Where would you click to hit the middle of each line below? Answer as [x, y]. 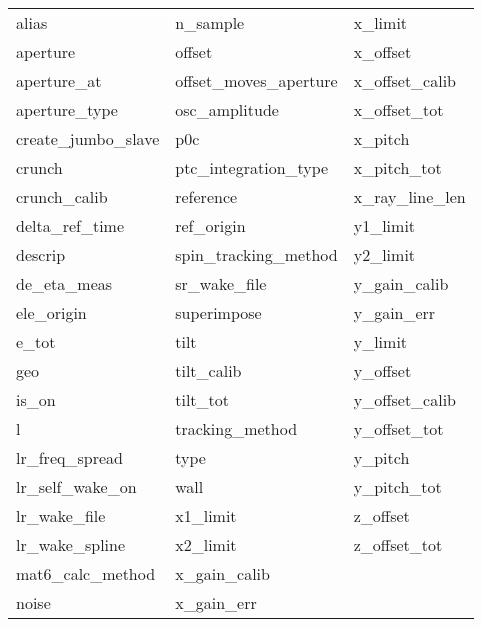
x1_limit [206, 515]
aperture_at [59, 80]
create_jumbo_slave [88, 138]
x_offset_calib [405, 80]
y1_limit [384, 225]
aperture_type [67, 109]
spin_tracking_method [256, 254]
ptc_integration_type [252, 167]
